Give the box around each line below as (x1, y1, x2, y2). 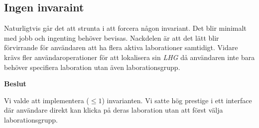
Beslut (4, 78, 26, 89)
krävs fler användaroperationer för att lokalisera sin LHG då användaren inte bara (4, 52, 255, 62)
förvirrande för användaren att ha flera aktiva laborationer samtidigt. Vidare (4, 42, 238, 53)
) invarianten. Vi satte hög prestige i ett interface (102, 95, 252, 105)
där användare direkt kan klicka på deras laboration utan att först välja (4, 105, 223, 115)
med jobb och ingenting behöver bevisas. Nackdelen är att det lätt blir (4, 32, 219, 43)
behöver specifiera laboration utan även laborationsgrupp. (4, 62, 180, 72)
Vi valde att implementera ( (4, 95, 89, 105)
